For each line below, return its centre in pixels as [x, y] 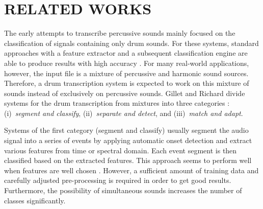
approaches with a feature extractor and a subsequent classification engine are [126, 53]
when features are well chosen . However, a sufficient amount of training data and [131, 170]
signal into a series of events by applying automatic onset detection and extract [128, 140]
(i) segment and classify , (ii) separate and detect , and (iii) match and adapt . [124, 113]
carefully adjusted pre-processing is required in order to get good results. [118, 180]
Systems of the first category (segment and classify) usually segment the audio [126, 130]
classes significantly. [35, 200]
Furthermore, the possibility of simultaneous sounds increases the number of [123, 190]
